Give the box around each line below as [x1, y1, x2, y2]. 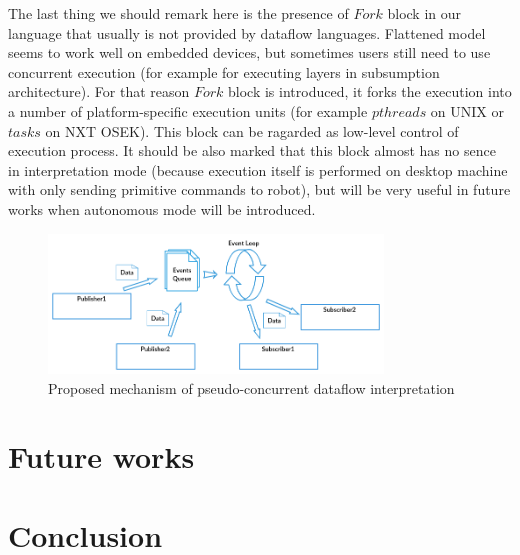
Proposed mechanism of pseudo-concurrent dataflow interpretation [48, 377, 455, 398]
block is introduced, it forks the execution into [228, 81, 512, 102]
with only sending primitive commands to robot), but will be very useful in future [8, 179, 511, 200]
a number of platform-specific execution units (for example [8, 100, 368, 121]
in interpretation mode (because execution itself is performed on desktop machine [8, 159, 508, 180]
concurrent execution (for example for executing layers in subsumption [8, 61, 440, 82]
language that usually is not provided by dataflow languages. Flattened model [8, 22, 486, 43]
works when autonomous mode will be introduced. [8, 198, 316, 219]
